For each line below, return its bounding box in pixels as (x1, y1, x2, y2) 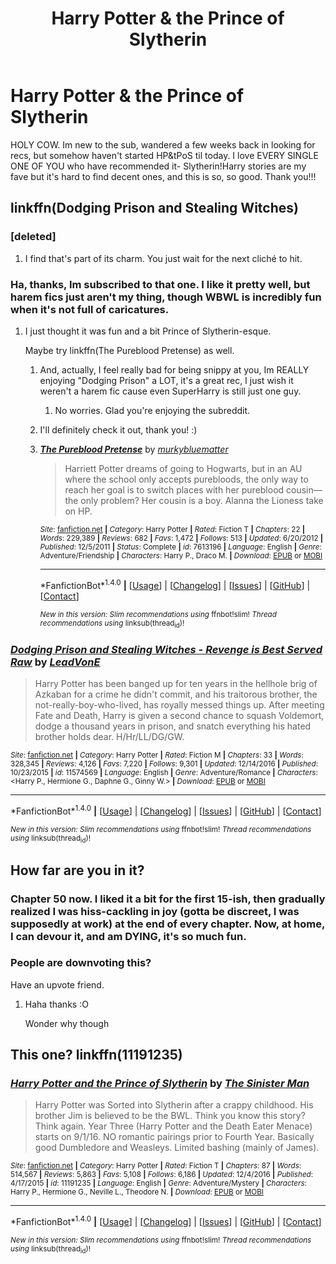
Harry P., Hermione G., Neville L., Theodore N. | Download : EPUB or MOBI (10, 1187, 264, 1197)
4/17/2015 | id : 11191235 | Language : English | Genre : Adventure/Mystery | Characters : (10, 1178, 307, 1189)
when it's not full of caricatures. (10, 302, 170, 316)
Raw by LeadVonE (10, 655, 101, 669)
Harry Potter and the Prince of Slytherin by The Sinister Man (10, 1077, 310, 1091)
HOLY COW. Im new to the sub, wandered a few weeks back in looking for (10, 138, 316, 151)
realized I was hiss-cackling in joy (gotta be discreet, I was (10, 904, 300, 918)
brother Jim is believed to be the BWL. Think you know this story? (34, 1110, 306, 1122)
